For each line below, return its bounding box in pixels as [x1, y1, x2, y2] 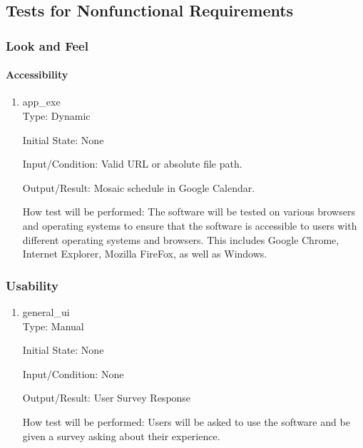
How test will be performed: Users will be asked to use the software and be [22, 414, 350, 429]
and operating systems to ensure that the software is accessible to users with [22, 218, 357, 233]
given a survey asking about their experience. [22, 428, 220, 443]
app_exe [22, 94, 61, 109]
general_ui [22, 304, 70, 319]
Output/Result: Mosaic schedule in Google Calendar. [22, 180, 255, 195]
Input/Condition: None [22, 366, 124, 381]
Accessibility [6, 67, 68, 82]
